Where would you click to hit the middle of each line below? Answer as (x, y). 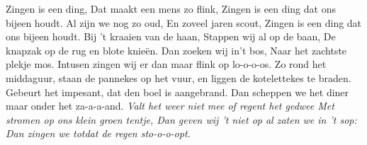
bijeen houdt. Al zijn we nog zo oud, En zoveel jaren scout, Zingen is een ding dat (184, 22)
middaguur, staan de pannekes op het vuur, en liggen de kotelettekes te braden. (179, 77)
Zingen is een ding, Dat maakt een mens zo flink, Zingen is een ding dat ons (171, 8)
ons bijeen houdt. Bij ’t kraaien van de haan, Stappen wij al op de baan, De (171, 36)
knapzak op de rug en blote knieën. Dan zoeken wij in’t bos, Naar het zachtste (176, 50)
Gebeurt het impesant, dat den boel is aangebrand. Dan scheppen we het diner (177, 92)
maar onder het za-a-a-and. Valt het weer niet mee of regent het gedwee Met (170, 106)
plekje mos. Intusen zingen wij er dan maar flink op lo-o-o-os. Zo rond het (166, 64)
